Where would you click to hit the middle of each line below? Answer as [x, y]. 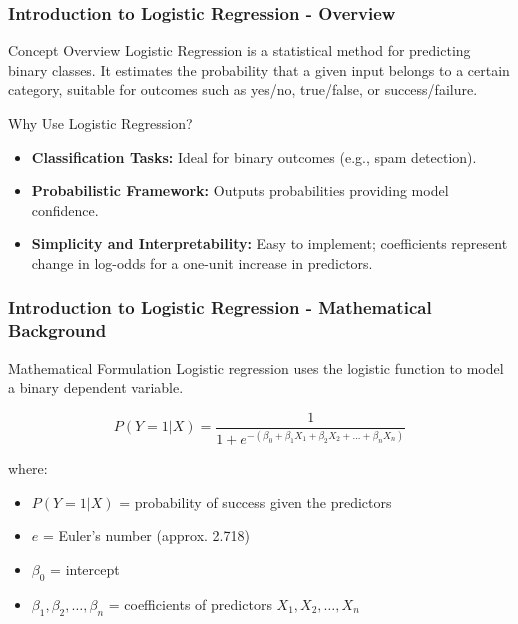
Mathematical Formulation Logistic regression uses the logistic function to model [256, 367]
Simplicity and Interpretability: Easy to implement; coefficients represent [269, 243]
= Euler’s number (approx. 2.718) [146, 535]
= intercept [85, 569]
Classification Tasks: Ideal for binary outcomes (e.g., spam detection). [254, 156]
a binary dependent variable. [96, 387]
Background [57, 330]
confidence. [65, 209]
